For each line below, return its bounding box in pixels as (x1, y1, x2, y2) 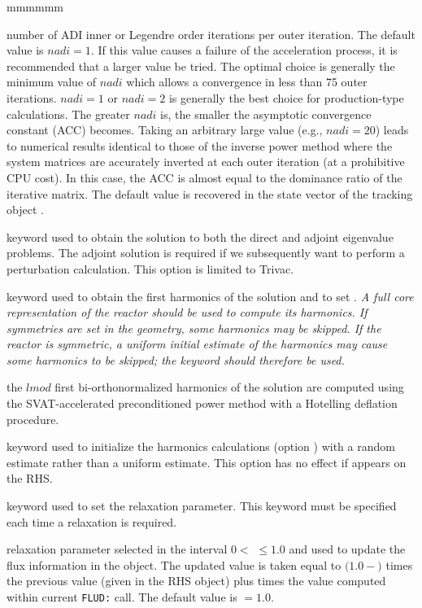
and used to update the (289, 540, 406, 558)
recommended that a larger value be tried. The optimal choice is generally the (7, 57, 395, 74)
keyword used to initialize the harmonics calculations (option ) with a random (7, 438, 395, 455)
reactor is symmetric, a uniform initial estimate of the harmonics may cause (7, 335, 388, 352)
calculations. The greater (7, 105, 130, 122)
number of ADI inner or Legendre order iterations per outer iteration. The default (7, 25, 415, 42)
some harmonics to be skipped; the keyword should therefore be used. (7, 351, 345, 368)
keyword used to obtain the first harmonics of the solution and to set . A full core (7, 287, 414, 304)
